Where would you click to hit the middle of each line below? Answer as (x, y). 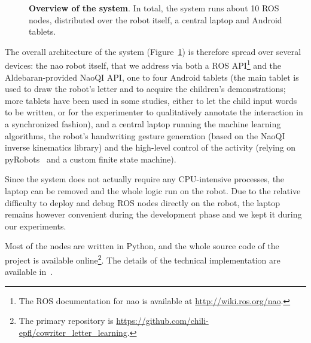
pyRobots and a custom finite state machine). (91, 159)
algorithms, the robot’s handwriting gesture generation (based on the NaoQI (145, 135)
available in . (29, 272)
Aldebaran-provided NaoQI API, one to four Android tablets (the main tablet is (152, 77)
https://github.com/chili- (162, 321)
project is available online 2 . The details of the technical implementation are (143, 259)
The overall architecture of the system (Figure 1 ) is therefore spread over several (153, 51)
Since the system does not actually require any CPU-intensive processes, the (145, 179)
